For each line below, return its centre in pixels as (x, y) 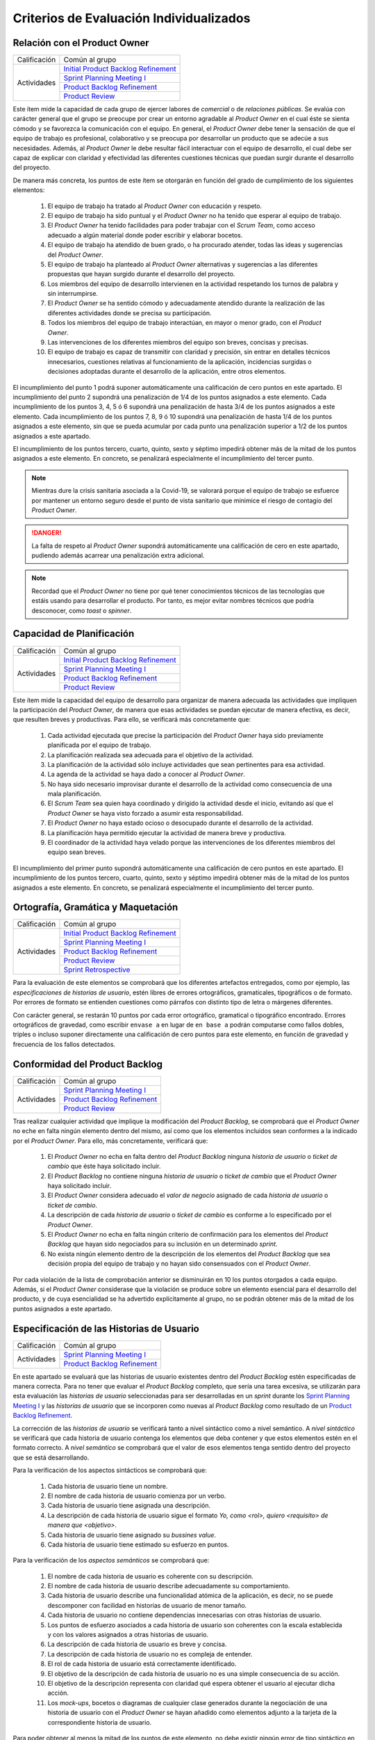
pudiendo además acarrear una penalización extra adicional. (118, 555)
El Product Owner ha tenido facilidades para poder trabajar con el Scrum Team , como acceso (181, 226)
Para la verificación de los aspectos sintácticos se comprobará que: (110, 1470)
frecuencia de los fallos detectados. (64, 1044)
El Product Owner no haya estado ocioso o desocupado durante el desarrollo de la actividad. (181, 823)
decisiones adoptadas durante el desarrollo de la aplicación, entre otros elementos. (167, 372)
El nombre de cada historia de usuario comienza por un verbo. (137, 1496)
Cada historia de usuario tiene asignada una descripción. (129, 1505)
